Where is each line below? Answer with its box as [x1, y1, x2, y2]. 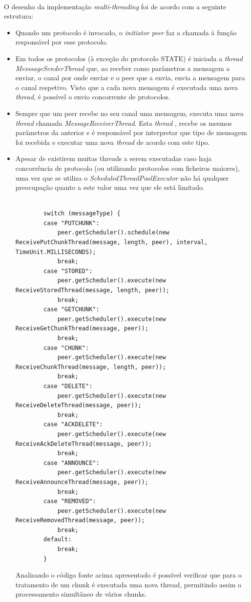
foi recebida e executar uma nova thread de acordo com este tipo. [15, 137, 210, 147]
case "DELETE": [43, 382, 93, 390]
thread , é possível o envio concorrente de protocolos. [15, 92, 170, 102]
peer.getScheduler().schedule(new [57, 229, 169, 236]
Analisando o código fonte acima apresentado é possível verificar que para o [15, 570, 242, 580]
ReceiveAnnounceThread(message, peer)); [15, 478, 148, 486]
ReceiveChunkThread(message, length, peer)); [15, 363, 166, 370]
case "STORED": [43, 267, 93, 275]
